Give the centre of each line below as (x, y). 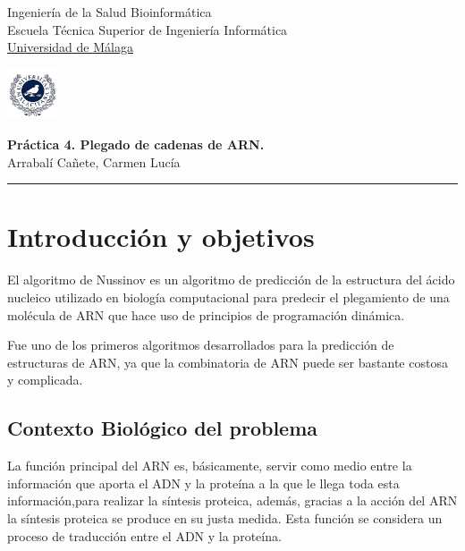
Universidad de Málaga (70, 47)
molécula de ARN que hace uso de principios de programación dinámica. (206, 314)
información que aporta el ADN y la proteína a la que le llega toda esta (203, 483)
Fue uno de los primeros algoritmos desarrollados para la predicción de (201, 345)
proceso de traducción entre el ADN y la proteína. (144, 535)
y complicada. (45, 380)
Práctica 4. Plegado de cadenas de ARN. (136, 144)
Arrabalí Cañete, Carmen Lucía (94, 161)
